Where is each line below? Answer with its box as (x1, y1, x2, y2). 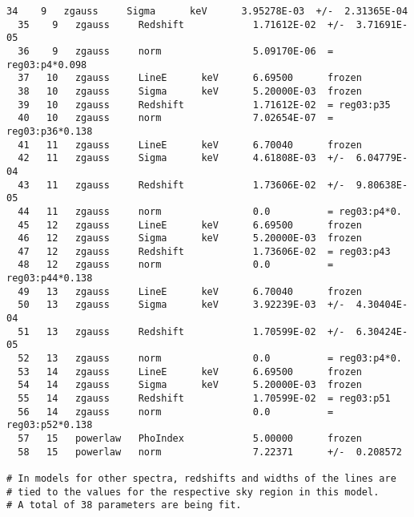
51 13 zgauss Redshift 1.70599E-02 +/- (18, 325, 345, 337)
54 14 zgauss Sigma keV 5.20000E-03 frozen (18, 379, 362, 391)
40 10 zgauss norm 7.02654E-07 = (18, 112, 334, 124)
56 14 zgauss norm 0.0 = (18, 406, 334, 418)
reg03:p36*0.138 (6, 125, 93, 137)
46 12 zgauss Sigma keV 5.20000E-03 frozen (18, 232, 362, 244)
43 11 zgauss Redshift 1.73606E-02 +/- (18, 179, 345, 191)
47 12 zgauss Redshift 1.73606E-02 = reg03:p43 (18, 245, 391, 257)
